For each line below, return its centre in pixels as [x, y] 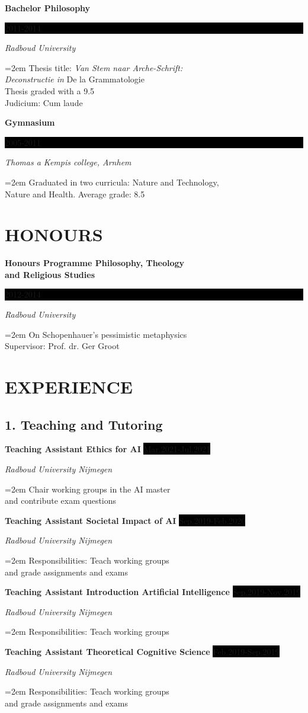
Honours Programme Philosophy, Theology [95, 263]
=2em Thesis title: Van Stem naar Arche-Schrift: [94, 67]
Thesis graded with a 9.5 [50, 90]
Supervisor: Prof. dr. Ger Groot [62, 346]
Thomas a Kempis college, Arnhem [68, 162]
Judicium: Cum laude [44, 102]
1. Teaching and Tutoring [84, 424]
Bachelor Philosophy [48, 8]
